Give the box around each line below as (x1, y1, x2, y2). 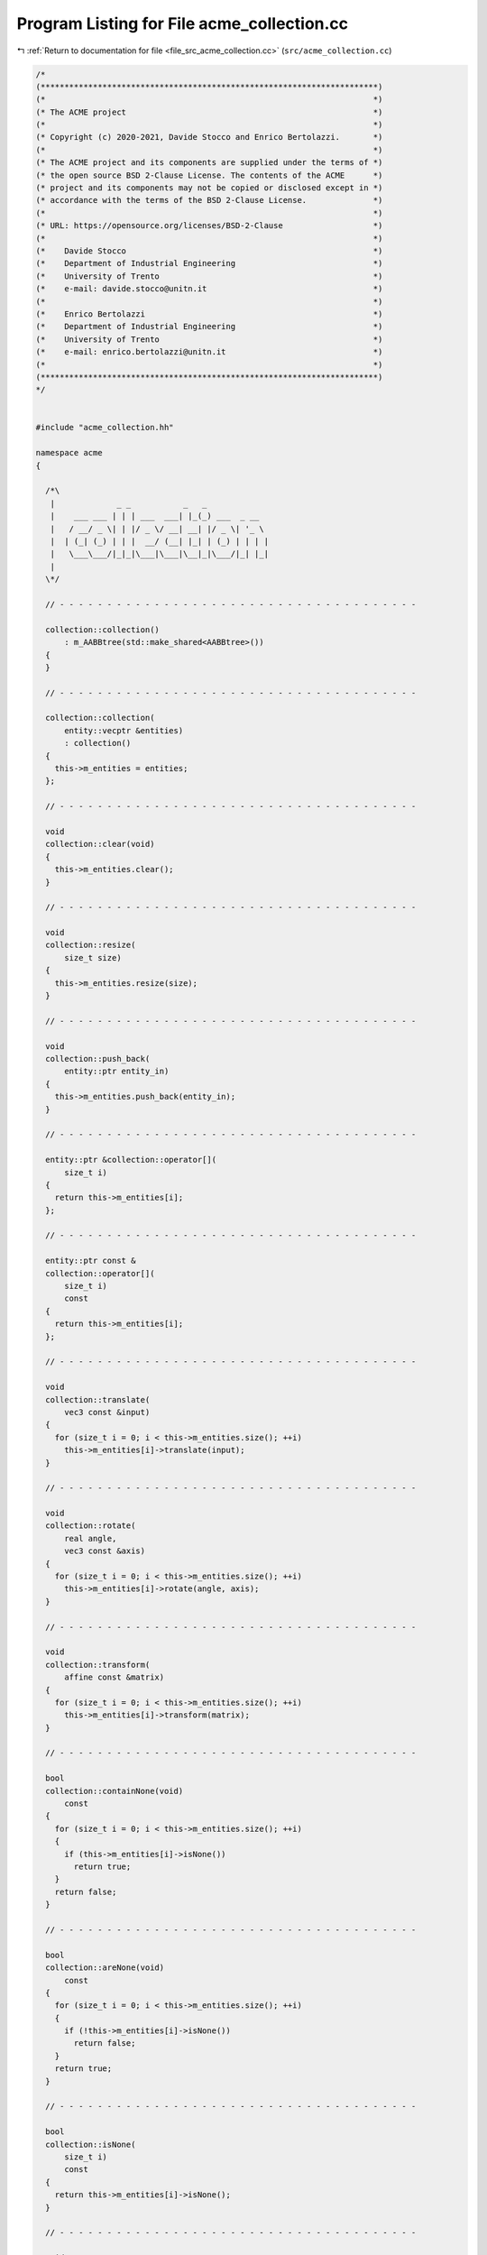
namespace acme (35, 447, 103, 458)
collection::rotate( (45, 1521, 136, 1531)
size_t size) (64, 953, 122, 962)
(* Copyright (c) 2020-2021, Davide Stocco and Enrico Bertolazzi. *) (35, 132, 383, 143)
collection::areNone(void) (45, 1963, 165, 1973)
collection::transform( (45, 1660, 151, 1670)
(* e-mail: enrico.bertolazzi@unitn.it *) (35, 347, 383, 357)
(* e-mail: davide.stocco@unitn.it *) (35, 284, 383, 294)
